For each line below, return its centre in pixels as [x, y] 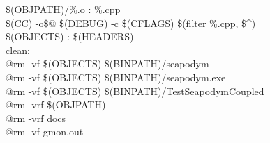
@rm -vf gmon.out [45, 132]
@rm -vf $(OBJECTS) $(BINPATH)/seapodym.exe [116, 77]
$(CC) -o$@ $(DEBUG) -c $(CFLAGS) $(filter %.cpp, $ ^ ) [131, 23]
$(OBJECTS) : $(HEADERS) [70, 36]
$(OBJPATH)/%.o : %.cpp [63, 9]
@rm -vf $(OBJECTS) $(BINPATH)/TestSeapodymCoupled [135, 91]
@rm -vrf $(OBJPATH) [56, 104]
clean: [18, 50]
